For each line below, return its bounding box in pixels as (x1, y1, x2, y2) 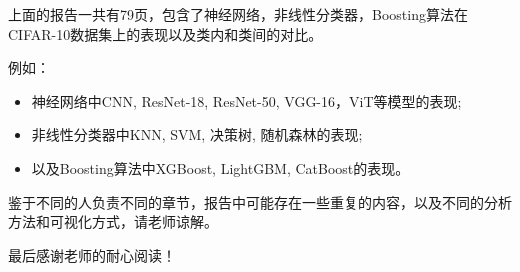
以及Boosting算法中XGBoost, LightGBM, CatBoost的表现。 (31, 157, 410, 178)
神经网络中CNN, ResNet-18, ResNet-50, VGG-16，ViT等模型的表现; (31, 90, 462, 111)
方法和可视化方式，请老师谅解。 (8, 211, 218, 232)
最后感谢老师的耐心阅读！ (8, 244, 176, 265)
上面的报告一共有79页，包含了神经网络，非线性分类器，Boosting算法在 (8, 4, 468, 24)
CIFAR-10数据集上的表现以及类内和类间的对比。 (8, 23, 323, 44)
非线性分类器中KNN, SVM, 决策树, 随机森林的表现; (31, 124, 363, 145)
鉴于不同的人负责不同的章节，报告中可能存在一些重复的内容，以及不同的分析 (8, 191, 512, 212)
